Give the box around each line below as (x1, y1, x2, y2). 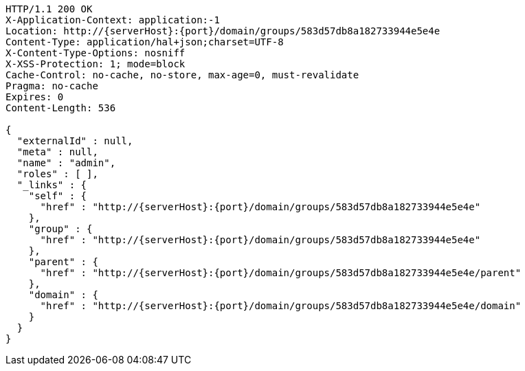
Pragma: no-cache (5, 80, 98, 91)
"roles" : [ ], (16, 168, 98, 179)
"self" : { (28, 190, 87, 201)
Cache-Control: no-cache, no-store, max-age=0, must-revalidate (5, 69, 359, 80)
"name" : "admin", (16, 157, 116, 168)
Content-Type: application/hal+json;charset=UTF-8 (5, 36, 284, 47)
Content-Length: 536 (5, 102, 116, 113)
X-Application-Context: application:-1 (5, 14, 220, 25)
